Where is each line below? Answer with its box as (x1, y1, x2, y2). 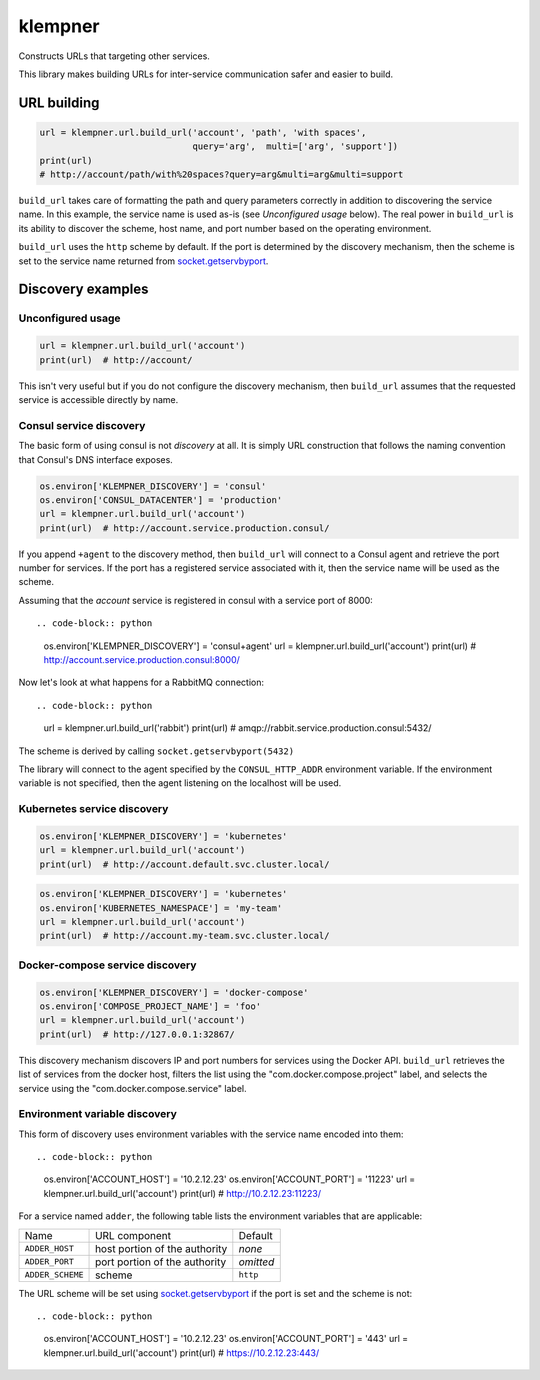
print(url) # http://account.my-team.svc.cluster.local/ (39, 930, 330, 942)
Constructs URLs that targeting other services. (18, 50, 210, 62)
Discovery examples (18, 281, 149, 298)
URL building (18, 94, 100, 111)
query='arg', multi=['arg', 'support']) (192, 141, 399, 152)
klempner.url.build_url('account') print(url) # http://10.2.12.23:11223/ (43, 1187, 322, 1199)
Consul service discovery (18, 418, 146, 432)
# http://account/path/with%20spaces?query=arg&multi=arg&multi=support (39, 169, 404, 180)
